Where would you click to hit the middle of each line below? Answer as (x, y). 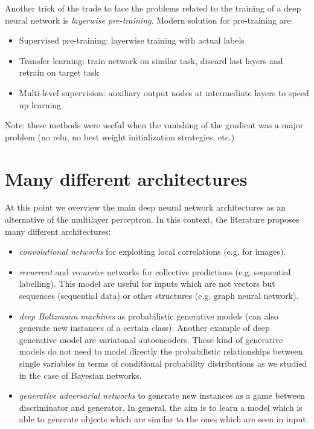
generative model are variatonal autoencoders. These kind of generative (151, 339)
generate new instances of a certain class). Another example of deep (144, 328)
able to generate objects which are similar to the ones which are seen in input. (164, 419)
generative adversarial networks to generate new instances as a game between (162, 395)
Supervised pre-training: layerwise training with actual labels (132, 40)
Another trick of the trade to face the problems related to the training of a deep (153, 8)
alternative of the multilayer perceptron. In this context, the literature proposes (152, 219)
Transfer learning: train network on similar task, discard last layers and (151, 60)
